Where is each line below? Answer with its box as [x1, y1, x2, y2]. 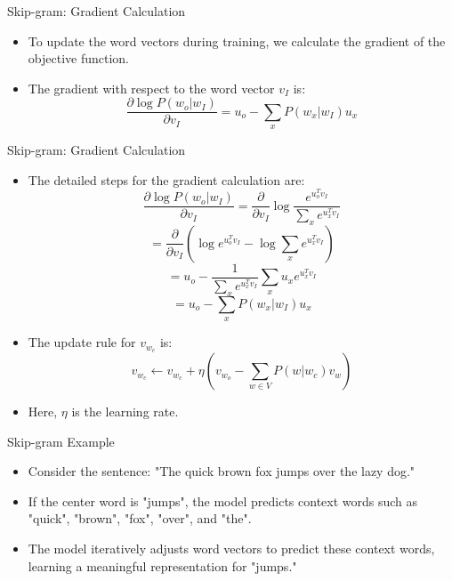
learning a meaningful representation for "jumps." [28, 556, 297, 575]
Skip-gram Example [7, 432, 115, 450]
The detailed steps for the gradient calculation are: [28, 170, 305, 189]
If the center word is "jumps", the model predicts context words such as [28, 491, 418, 510]
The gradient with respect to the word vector [28, 78, 275, 97]
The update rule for [28, 333, 136, 351]
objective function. [28, 49, 129, 68]
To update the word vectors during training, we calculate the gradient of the [28, 31, 446, 50]
